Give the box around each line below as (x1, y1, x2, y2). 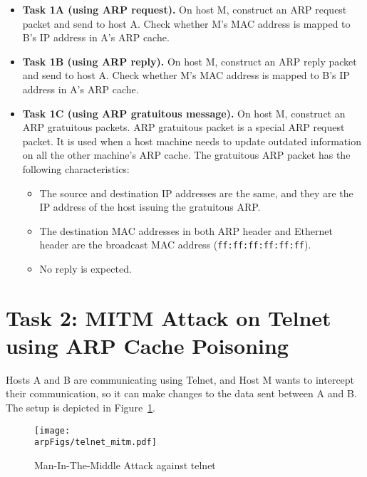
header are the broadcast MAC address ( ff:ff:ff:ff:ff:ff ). (39, 237, 311, 252)
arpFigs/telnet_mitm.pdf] (34, 437, 157, 448)
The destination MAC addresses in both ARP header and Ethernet (39, 223, 333, 238)
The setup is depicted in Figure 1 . (6, 400, 156, 415)
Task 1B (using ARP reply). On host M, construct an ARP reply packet (22, 53, 357, 68)
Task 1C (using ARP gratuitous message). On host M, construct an (22, 105, 346, 120)
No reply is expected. (39, 261, 132, 276)
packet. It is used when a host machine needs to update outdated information (22, 133, 361, 148)
